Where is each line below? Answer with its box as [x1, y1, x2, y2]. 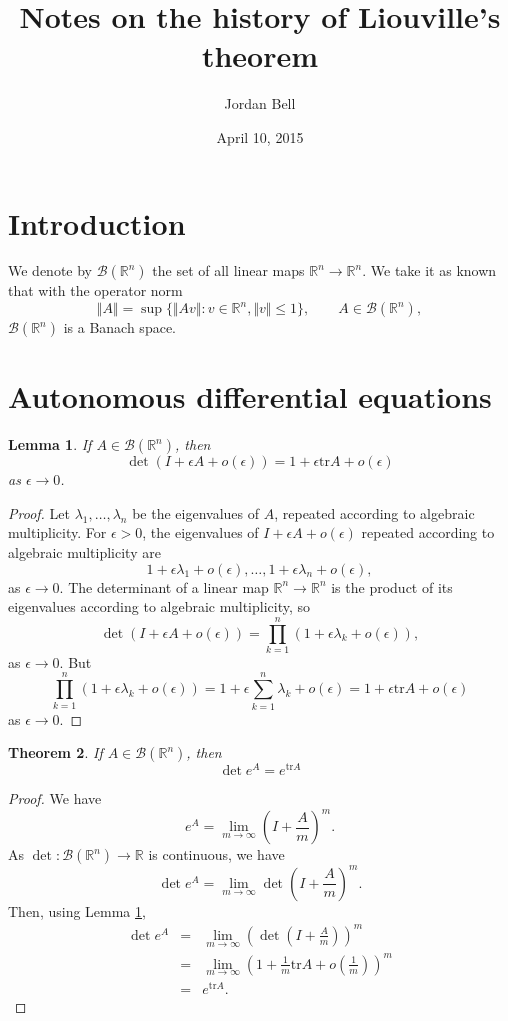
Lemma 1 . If [8, 434, 92, 455]
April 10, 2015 [216, 126, 304, 147]
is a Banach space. [63, 317, 176, 338]
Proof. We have [8, 788, 102, 809]
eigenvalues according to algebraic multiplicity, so [8, 596, 311, 617]
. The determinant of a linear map [59, 576, 269, 597]
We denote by [8, 260, 92, 281]
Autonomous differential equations [8, 376, 492, 417]
